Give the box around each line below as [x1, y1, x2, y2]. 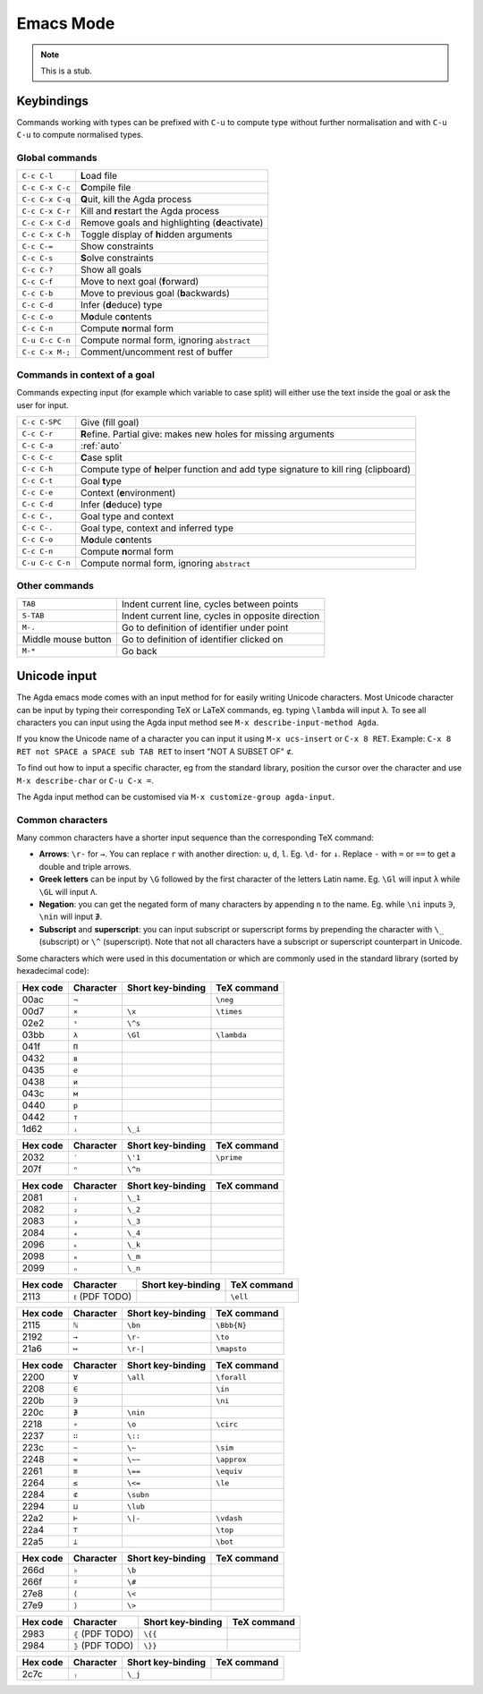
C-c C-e [21, 488, 54, 498]
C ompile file [80, 182, 131, 194]
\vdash [216, 1513, 243, 1523]
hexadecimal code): [16, 965, 89, 975]
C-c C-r [21, 430, 54, 438]
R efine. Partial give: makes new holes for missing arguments [80, 428, 335, 440]
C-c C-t [21, 476, 54, 486]
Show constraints [80, 240, 154, 252]
